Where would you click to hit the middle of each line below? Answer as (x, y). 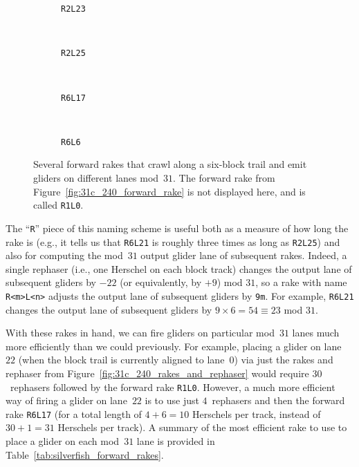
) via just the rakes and (284, 360)
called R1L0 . (58, 205)
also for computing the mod (64, 255)
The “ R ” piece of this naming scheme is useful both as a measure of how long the (177, 228)
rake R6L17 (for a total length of (74, 413)
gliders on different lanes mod (96, 178)
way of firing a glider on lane (66, 400)
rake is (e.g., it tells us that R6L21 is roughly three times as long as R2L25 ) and (173, 241)
